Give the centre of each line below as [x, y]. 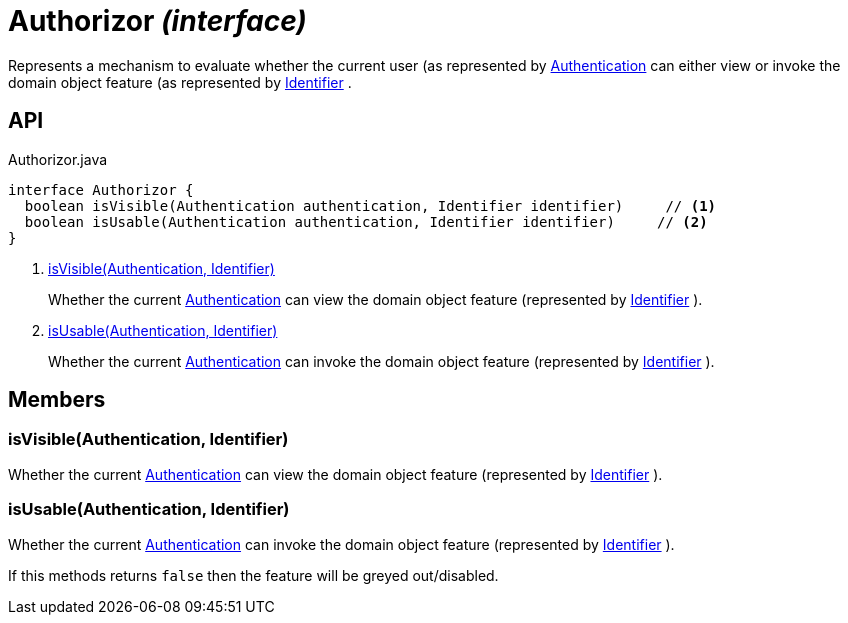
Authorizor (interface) [157, 21]
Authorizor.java [58, 159]
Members [57, 400]
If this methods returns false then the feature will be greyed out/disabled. [253, 575]
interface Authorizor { [101, 189]
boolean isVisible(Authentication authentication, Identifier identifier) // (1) [370, 205]
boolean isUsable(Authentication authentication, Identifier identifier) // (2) [366, 221]
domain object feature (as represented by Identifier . [180, 82]
